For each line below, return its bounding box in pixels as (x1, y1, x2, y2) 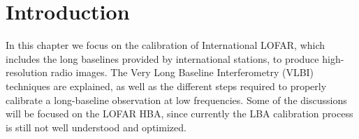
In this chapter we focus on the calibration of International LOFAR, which (6, 38, 325, 52)
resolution (6, 65, 48, 80)
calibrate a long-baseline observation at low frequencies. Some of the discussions (6, 92, 347, 107)
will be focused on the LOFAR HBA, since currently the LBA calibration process (6, 106, 353, 121)
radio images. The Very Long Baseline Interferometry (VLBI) (50, 65, 314, 80)
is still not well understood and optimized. (6, 119, 186, 134)
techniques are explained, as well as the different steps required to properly (6, 78, 327, 93)
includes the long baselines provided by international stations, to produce (6, 51, 319, 66)
